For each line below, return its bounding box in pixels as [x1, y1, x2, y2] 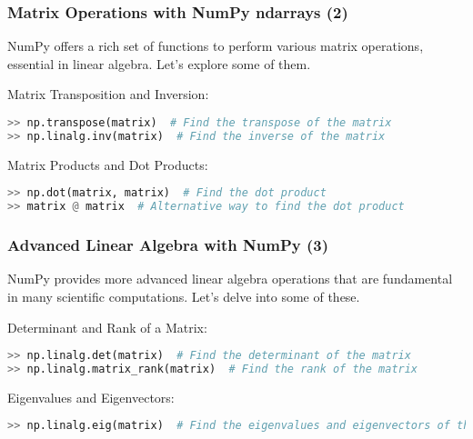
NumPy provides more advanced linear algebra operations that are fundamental [7, 269, 453, 288]
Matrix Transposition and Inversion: [7, 85, 209, 104]
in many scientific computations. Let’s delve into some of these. [7, 286, 360, 305]
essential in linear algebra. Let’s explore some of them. [7, 54, 311, 73]
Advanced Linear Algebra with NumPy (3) [7, 234, 328, 256]
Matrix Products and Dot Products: [7, 155, 208, 174]
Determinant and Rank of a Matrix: [7, 317, 207, 336]
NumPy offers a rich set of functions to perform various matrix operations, [7, 36, 424, 55]
